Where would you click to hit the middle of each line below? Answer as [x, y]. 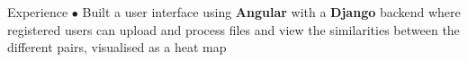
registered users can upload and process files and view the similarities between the [234, 29]
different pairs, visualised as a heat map [117, 47]
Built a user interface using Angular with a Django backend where [271, 12]
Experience [38, 12]
